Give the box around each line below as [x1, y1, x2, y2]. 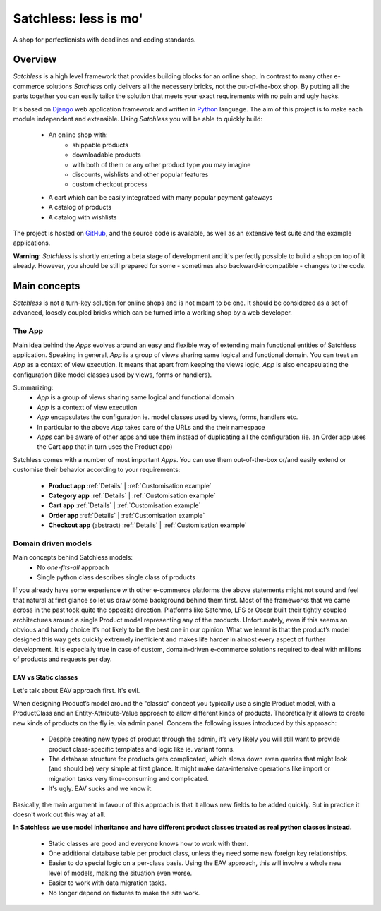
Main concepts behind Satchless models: [13, 553, 133, 562]
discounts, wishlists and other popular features [72, 170, 209, 179]
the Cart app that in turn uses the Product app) [37, 442, 173, 451]
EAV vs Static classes [13, 673, 78, 682]
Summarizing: [13, 383, 54, 392]
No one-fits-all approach [37, 563, 109, 572]
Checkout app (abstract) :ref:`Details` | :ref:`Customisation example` [48, 521, 247, 529]
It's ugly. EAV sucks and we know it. [48, 784, 153, 793]
